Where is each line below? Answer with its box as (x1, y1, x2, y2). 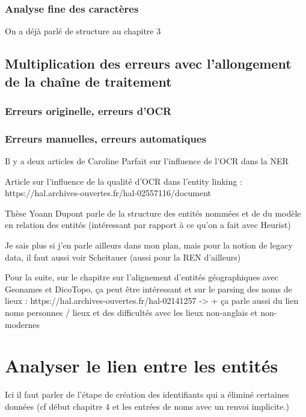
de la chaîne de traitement (5, 72, 172, 90)
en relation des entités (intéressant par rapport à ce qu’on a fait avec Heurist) (5, 218, 291, 231)
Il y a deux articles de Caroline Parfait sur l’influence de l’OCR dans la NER (5, 155, 289, 167)
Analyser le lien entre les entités (5, 353, 278, 378)
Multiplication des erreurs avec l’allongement (5, 54, 292, 73)
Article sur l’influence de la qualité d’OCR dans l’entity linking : (5, 175, 242, 187)
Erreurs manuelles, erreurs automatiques (5, 131, 206, 146)
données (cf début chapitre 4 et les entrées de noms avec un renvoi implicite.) (5, 400, 289, 412)
